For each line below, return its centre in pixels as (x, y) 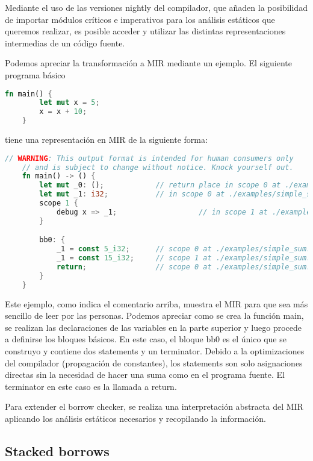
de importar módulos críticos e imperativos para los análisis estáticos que (140, 19)
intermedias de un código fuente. (65, 42)
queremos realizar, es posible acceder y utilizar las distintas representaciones (145, 31)
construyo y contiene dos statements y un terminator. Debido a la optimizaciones (155, 350)
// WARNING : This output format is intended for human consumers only (149, 158)
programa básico (35, 74)
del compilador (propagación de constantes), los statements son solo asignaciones (154, 362)
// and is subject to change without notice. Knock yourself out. (158, 167)
